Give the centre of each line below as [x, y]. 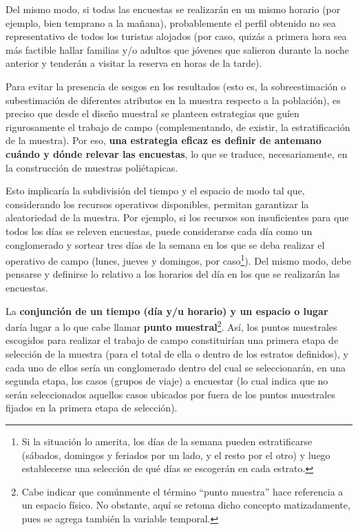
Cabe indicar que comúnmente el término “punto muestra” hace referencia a [182, 491]
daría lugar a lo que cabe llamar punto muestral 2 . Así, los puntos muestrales [171, 326]
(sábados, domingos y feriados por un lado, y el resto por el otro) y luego [176, 455]
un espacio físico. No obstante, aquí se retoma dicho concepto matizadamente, [186, 505]
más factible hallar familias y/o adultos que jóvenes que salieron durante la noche [178, 49]
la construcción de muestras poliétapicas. [92, 167]
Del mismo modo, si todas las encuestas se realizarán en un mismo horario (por [173, 9]
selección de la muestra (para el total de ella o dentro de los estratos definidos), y [177, 353]
